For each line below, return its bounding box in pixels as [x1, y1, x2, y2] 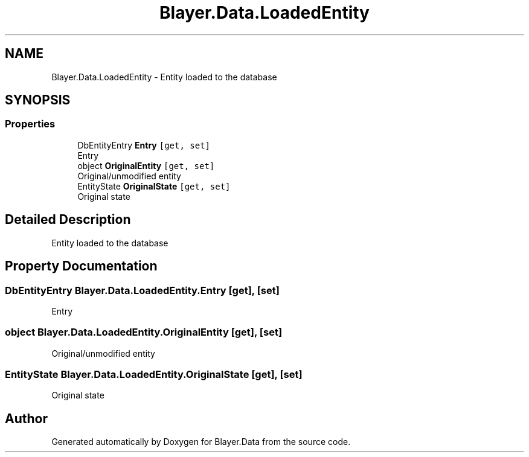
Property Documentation [5, 258, 158, 274]
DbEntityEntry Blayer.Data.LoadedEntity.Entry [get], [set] [5, 284, 280, 296]
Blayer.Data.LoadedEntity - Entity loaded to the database [51, 71, 277, 82]
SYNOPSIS [5, 92, 71, 108]
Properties [5, 118, 56, 130]
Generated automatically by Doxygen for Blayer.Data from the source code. [51, 436, 351, 447]
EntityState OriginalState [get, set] [77, 181, 231, 191]
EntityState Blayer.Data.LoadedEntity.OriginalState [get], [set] [5, 368, 303, 380]
